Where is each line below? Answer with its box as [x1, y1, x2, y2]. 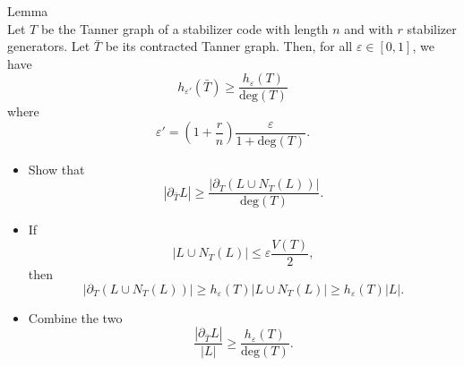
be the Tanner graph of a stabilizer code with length [40, 19, 329, 38]
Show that [28, 159, 85, 178]
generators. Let [7, 37, 90, 55]
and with [344, 19, 393, 38]
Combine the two [28, 308, 123, 327]
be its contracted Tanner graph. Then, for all [105, 37, 353, 55]
